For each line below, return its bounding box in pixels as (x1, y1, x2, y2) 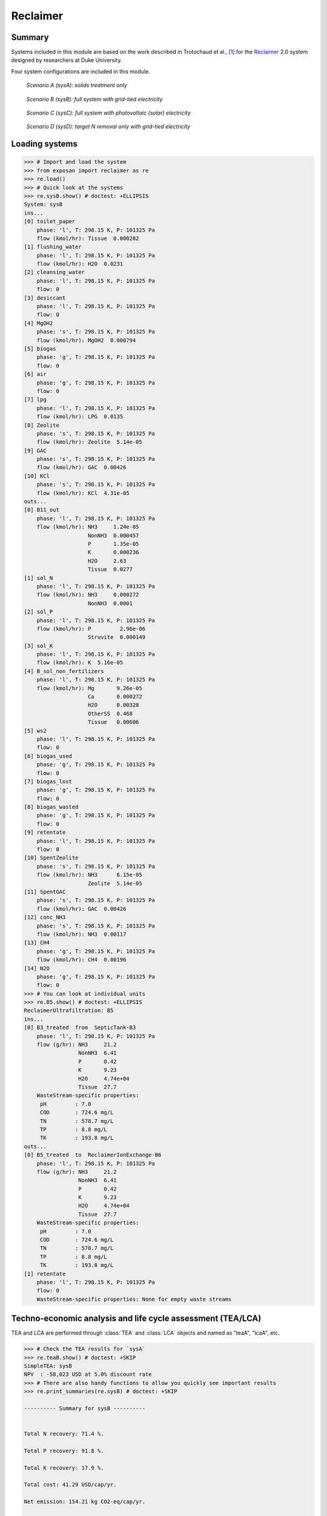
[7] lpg (24, 396, 47, 403)
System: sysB (24, 201, 63, 208)
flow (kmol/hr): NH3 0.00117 (36, 931, 127, 937)
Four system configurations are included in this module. (11, 67, 151, 75)
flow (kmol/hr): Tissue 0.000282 (36, 235, 139, 242)
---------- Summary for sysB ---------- (24, 1404, 145, 1412)
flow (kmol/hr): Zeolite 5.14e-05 (36, 438, 142, 446)
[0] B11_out (24, 506, 60, 514)
